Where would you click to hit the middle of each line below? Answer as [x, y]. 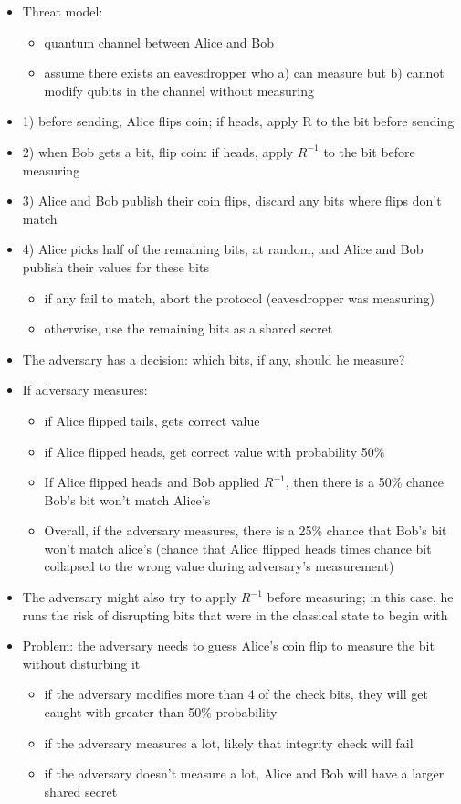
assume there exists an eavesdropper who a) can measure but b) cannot [244, 73]
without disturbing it [81, 663]
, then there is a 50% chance [364, 482]
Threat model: [63, 11]
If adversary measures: [85, 390]
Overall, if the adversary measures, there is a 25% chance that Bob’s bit [246, 530]
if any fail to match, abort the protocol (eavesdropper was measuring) [240, 297]
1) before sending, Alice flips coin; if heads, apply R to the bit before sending [238, 121]
